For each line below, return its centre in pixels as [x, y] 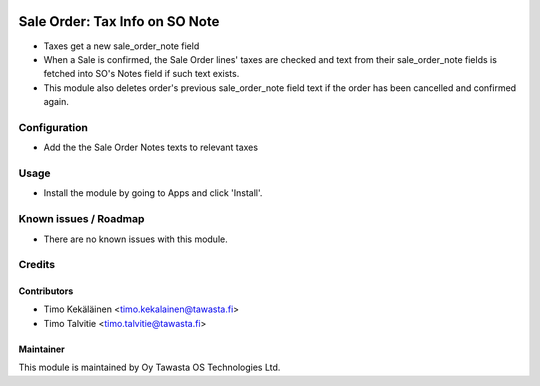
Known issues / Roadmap [81, 219]
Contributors [46, 291]
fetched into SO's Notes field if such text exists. [141, 74]
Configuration [53, 127]
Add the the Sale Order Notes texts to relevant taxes [151, 147]
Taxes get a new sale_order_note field [121, 46]
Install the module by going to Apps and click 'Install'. [153, 193]
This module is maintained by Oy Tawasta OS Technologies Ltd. [149, 367]
